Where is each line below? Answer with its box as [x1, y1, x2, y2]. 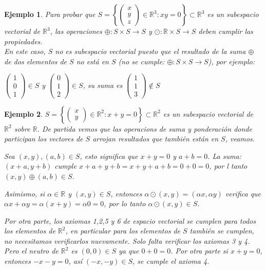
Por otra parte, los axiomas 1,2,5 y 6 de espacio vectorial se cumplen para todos [4, 215, 256, 226]
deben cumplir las [198, 26, 253, 36]
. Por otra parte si [170, 245, 228, 256]
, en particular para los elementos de [65, 225, 180, 236]
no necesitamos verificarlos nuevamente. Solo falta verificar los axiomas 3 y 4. [4, 235, 250, 246]
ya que [119, 245, 139, 256]
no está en [76, 56, 109, 66]
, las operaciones [50, 26, 102, 36]
